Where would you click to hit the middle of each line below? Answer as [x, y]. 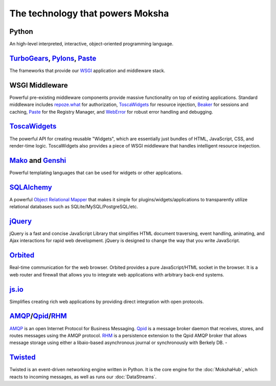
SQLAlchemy [31, 187]
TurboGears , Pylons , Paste [53, 58]
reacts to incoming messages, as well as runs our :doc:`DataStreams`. [83, 377]
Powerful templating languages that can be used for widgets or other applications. [96, 173]
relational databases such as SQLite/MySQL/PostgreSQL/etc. [74, 207]
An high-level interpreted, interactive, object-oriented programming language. [91, 44]
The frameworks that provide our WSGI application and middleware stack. [87, 70]
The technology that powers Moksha [89, 13]
